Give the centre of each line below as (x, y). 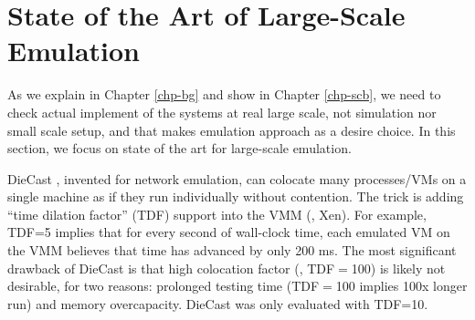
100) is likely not (398, 268)
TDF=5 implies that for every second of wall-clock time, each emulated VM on (229, 232)
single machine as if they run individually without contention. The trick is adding (236, 196)
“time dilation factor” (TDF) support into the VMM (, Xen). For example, (217, 214)
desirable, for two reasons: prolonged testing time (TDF (164, 286)
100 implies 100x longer (401, 286)
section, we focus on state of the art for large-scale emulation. (179, 148)
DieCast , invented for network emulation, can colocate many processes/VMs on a (237, 178)
